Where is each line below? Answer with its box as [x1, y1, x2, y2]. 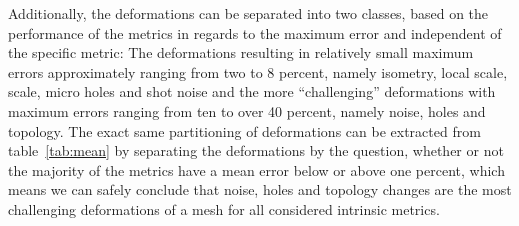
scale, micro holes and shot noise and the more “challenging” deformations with [8, 81, 496, 102]
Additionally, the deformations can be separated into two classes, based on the [8, 3, 489, 23]
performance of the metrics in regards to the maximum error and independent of [8, 22, 502, 43]
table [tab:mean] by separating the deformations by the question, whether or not [8, 140, 504, 161]
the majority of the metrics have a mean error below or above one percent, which [8, 159, 505, 180]
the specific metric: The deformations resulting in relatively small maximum [8, 42, 474, 63]
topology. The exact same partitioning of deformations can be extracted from [8, 120, 481, 141]
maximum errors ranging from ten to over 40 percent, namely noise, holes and [8, 100, 486, 121]
